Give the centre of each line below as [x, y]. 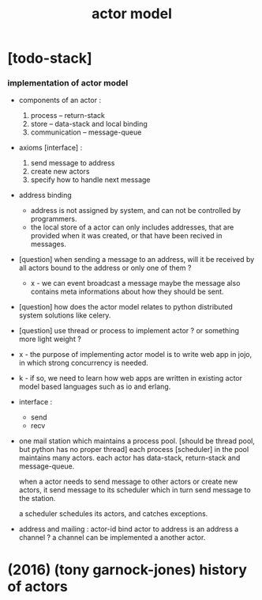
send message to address [73, 163]
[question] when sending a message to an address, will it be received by [137, 260]
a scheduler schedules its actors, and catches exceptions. [113, 514]
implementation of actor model [68, 83]
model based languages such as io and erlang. [95, 387]
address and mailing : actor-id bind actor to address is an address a [129, 529]
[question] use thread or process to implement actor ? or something [129, 331]
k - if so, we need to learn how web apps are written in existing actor [130, 378]
